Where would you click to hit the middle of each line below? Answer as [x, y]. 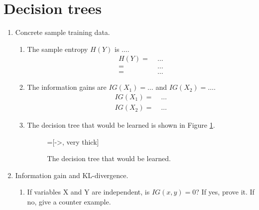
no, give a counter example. [69, 202]
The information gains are [67, 87]
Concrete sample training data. [63, 32]
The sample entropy [58, 49]
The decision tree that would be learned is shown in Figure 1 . [121, 125]
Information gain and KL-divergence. [72, 175]
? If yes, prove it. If [225, 192]
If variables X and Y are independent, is [88, 192]
